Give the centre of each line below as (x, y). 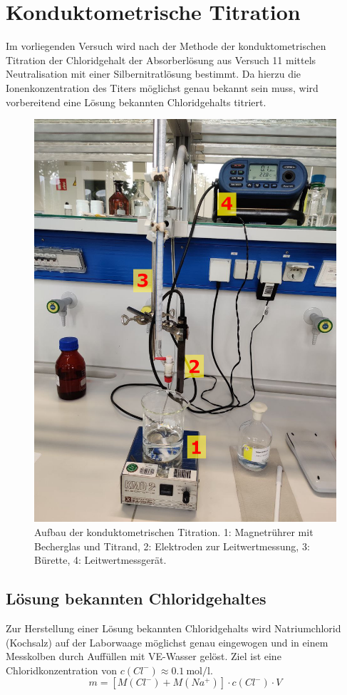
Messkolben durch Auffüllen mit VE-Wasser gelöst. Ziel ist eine (144, 656)
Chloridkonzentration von (62, 670)
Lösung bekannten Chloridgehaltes (136, 598)
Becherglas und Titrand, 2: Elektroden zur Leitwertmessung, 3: (172, 546)
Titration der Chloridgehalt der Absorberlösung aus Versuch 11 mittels (161, 60)
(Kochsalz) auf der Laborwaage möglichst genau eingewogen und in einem (167, 642)
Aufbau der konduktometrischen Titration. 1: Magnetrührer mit (174, 532)
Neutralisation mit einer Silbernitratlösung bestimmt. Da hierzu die (154, 74)
